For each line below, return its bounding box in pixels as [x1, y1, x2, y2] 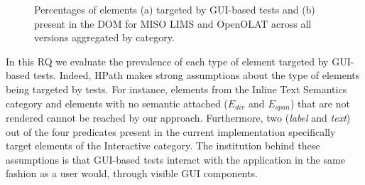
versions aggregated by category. [34, 30, 175, 45]
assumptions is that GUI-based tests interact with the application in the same [6, 152, 345, 166]
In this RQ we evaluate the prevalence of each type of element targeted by [6, 53, 329, 68]
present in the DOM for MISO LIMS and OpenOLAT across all [34, 16, 312, 31]
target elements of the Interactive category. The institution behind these [6, 138, 320, 153]
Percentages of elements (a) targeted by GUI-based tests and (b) [34, 2, 315, 16]
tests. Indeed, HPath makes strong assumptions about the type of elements [33, 68, 360, 83]
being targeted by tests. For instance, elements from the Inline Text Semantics [6, 81, 347, 96]
